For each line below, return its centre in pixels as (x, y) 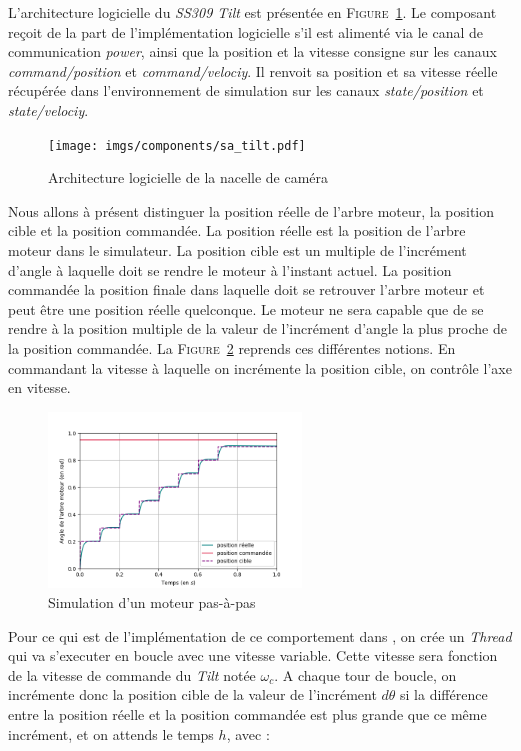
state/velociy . (48, 109)
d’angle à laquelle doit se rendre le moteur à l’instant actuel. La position (230, 269)
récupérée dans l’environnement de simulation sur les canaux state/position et (246, 90)
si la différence (444, 694)
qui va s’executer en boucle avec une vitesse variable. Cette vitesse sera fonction (253, 655)
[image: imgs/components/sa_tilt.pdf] (177, 145)
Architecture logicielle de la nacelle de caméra (188, 177)
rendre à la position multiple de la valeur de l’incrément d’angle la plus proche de (257, 328)
